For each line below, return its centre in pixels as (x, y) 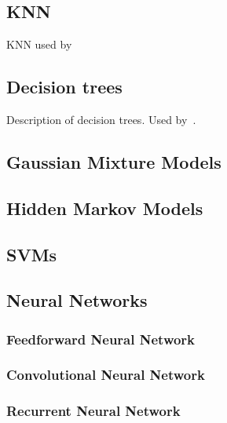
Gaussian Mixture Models (114, 161)
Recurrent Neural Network (93, 411)
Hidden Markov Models (105, 208)
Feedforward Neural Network (101, 339)
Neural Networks (77, 300)
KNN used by (39, 44)
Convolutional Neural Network (106, 375)
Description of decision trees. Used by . (101, 119)
